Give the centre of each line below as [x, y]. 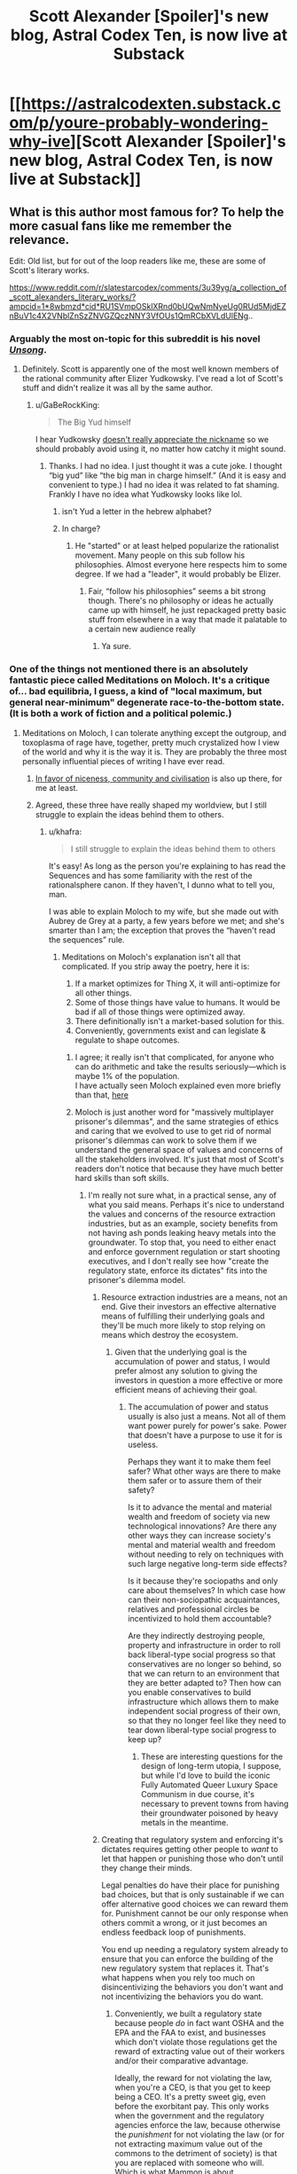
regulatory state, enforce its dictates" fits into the [178, 1271]
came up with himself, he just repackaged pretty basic [187, 610]
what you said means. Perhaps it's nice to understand [187, 1204]
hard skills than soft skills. [122, 1177]
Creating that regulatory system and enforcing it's [192, 1839]
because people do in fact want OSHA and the [199, 2022]
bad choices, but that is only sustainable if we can [193, 1894]
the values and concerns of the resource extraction [182, 1214]
